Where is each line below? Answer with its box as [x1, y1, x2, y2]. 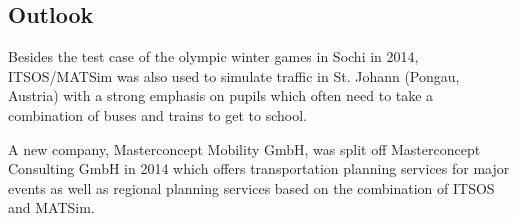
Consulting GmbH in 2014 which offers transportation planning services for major [8, 158, 510, 179]
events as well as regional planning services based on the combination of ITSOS [8, 177, 495, 198]
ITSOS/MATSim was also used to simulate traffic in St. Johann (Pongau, [8, 65, 460, 86]
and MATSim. [8, 197, 95, 218]
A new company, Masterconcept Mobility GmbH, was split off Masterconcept [8, 138, 481, 159]
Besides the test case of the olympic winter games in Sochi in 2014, [8, 46, 419, 67]
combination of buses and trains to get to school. [8, 104, 308, 125]
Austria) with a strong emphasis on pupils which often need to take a [8, 85, 434, 106]
